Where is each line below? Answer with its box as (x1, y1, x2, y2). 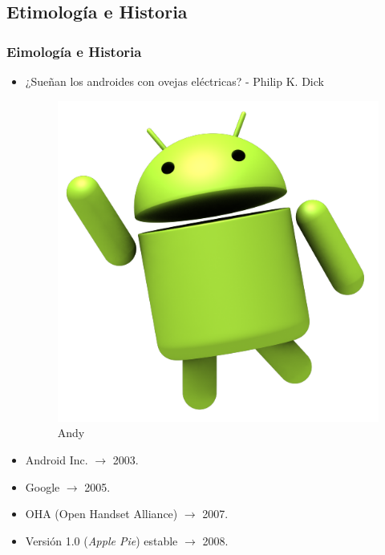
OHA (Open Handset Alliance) (25, 505, 178, 522)
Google (25, 478, 60, 495)
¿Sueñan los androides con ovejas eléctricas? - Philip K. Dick (25, 73, 324, 89)
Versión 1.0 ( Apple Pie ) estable (25, 532, 178, 549)
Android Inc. (25, 451, 88, 468)
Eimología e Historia (6, 41, 142, 61)
